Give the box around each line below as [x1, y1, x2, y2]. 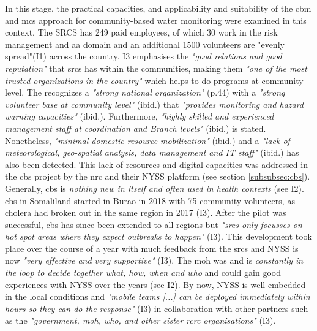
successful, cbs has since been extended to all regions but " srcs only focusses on [5, 218, 302, 230]
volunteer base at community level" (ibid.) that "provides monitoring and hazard [5, 97, 304, 110]
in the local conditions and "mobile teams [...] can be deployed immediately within [5, 290, 310, 303]
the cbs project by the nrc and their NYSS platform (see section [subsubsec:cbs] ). [5, 170, 310, 183]
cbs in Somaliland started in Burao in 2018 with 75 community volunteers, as [5, 194, 295, 207]
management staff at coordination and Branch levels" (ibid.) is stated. [5, 121, 266, 134]
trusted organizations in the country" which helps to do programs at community [5, 74, 304, 86]
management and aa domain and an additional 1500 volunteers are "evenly [5, 37, 285, 50]
